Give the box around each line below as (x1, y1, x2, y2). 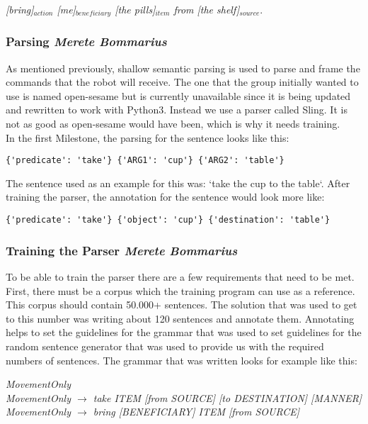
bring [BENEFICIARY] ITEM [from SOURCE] (93, 404, 300, 419)
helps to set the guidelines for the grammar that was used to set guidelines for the (6, 325, 362, 340)
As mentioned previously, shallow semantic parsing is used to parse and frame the (6, 60, 360, 75)
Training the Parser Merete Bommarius (6, 241, 238, 259)
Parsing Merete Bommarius (6, 33, 167, 50)
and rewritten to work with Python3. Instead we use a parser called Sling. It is (6, 102, 347, 117)
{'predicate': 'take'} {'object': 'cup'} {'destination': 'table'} (6, 215, 330, 225)
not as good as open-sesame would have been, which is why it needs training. (6, 116, 340, 131)
